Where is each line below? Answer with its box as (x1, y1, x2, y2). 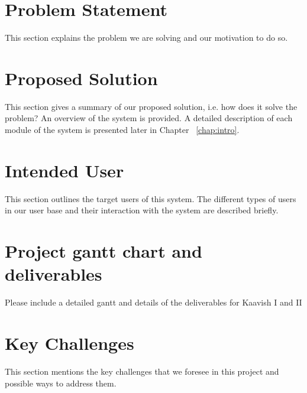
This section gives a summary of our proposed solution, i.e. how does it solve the (5, 100, 298, 112)
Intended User (5, 158, 124, 182)
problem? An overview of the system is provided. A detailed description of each (5, 112, 293, 124)
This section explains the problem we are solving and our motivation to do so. (5, 31, 288, 44)
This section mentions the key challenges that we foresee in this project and (5, 365, 279, 377)
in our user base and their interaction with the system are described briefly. (5, 204, 279, 216)
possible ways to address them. (5, 376, 117, 389)
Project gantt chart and (5, 239, 202, 263)
